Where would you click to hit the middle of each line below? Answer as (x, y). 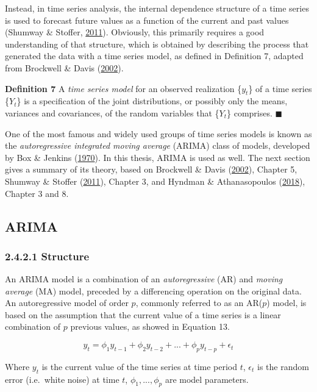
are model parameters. (207, 379)
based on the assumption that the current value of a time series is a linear (143, 314)
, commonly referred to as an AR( (199, 303)
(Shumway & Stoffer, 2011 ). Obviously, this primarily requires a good (135, 32)
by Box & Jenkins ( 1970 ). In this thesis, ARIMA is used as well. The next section (158, 157)
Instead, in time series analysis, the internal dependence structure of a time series (157, 8)
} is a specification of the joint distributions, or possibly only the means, (152, 101)
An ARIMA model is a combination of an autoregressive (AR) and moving (144, 279)
